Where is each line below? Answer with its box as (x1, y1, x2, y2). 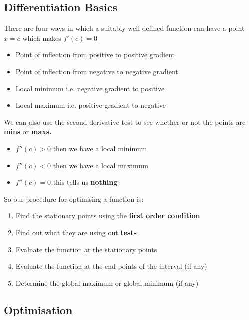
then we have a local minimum (53, 143, 147, 153)
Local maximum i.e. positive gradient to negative (15, 100, 166, 110)
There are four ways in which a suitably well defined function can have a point (4, 23, 245, 33)
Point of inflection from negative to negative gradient (15, 66, 178, 76)
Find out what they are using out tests (15, 227, 137, 237)
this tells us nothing (53, 177, 118, 187)
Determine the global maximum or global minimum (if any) (15, 277, 199, 288)
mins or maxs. (4, 126, 52, 137)
